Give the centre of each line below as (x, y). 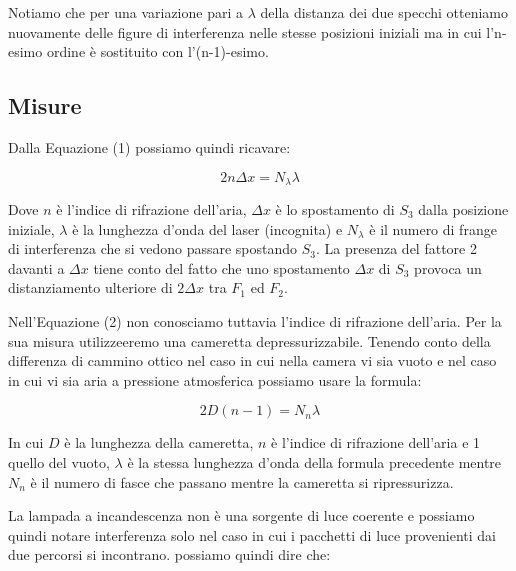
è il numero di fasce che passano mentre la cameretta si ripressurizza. (242, 481)
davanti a (36, 267)
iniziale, (31, 228)
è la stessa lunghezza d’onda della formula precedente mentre (314, 461)
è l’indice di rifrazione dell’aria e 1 (376, 442)
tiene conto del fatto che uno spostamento (221, 267)
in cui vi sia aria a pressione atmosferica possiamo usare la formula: (215, 379)
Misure (45, 105)
